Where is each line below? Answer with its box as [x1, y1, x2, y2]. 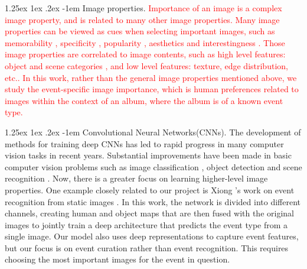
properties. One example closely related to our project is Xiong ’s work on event [5, 183, 295, 196]
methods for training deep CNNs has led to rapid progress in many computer [5, 137, 284, 150]
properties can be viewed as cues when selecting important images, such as [5, 25, 275, 37]
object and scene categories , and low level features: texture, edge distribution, [5, 59, 288, 72]
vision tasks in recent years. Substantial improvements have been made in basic [5, 149, 292, 161]
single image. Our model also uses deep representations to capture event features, [5, 230, 299, 242]
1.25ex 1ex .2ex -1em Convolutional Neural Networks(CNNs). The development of [5, 125, 301, 138]
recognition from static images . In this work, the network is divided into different [5, 195, 301, 208]
